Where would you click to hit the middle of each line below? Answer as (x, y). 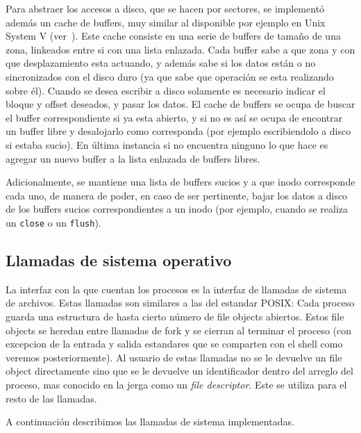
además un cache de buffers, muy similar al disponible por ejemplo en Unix (166, 22)
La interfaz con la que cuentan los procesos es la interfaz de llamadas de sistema (176, 289)
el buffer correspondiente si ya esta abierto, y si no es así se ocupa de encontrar (174, 117)
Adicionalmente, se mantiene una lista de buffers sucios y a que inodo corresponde (180, 182)
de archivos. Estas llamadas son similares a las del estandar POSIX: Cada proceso (180, 303)
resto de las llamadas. (51, 398)
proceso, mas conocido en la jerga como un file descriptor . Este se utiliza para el (176, 384)
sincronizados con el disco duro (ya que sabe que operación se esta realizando (170, 76)
